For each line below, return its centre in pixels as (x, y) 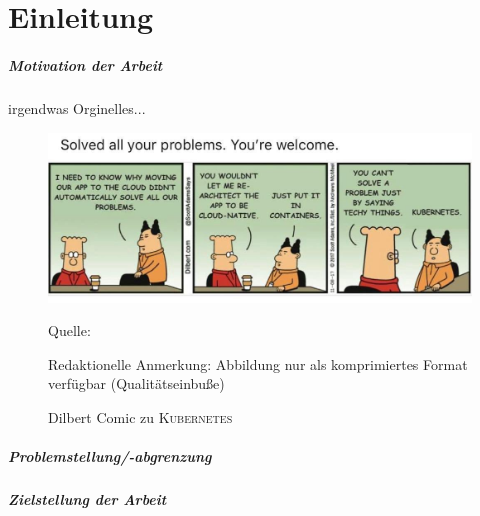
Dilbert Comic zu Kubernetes (140, 417)
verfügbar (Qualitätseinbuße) (136, 383)
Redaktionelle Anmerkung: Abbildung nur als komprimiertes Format (258, 363)
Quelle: (69, 330)
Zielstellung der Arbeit (87, 499)
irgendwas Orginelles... (77, 107)
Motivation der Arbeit (85, 64)
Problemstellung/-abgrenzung (110, 456)
